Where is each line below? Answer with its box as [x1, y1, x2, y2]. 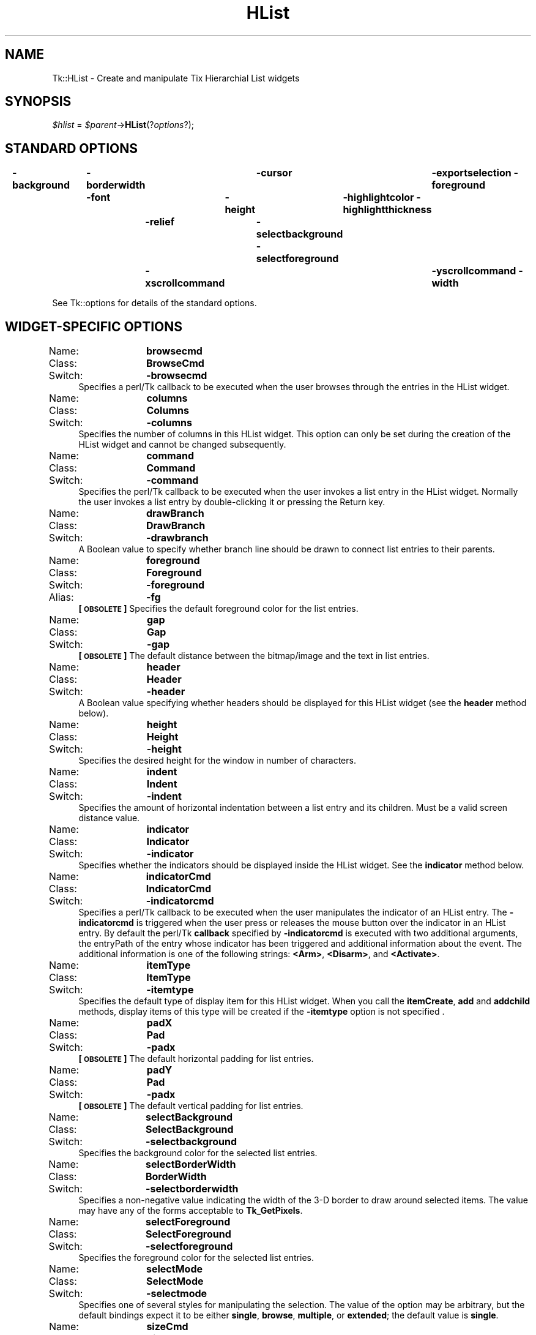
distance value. [78, 813, 140, 824]
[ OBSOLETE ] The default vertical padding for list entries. [78, 1100, 303, 1111]
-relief [145, 216, 175, 228]
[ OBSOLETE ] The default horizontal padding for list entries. [78, 1053, 314, 1064]
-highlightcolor [343, 191, 414, 204]
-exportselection [431, 167, 512, 179]
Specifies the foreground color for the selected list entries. [78, 1252, 314, 1263]
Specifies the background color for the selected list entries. [78, 1148, 318, 1159]
